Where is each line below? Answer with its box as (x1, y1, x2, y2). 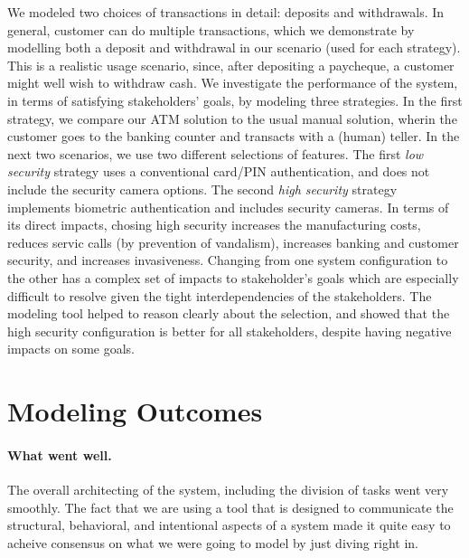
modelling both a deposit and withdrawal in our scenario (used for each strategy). (7, 38, 461, 57)
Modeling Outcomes (7, 392, 263, 430)
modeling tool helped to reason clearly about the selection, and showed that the (7, 304, 450, 323)
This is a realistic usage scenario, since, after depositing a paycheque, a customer (7, 55, 455, 74)
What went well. (7, 445, 112, 464)
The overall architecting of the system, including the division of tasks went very (7, 480, 449, 499)
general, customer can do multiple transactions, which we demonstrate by (7, 20, 415, 39)
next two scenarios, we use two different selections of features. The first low (7, 144, 424, 163)
